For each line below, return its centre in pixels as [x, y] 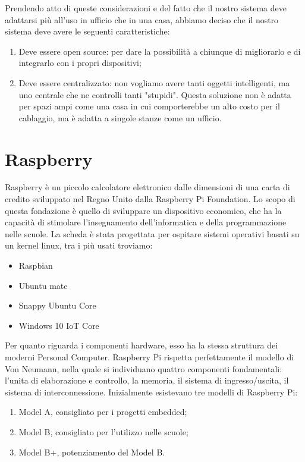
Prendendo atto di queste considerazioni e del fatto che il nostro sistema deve [146, 8]
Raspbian [36, 265]
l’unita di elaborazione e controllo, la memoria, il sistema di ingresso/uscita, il [147, 380]
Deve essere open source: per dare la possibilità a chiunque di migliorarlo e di [160, 51]
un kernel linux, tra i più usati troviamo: [79, 245]
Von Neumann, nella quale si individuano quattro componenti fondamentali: [144, 368]
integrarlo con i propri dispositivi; [80, 63]
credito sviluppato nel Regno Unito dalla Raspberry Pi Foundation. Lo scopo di [150, 199]
